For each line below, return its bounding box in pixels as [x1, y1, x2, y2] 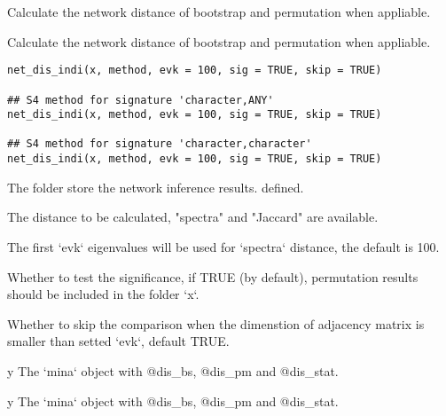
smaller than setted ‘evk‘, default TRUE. [7, 332, 230, 350]
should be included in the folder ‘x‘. [7, 285, 200, 303]
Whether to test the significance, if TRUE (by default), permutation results [7, 267, 419, 286]
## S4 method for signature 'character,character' [7, 137, 312, 151]
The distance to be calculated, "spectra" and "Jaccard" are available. [7, 208, 379, 226]
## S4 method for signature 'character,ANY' [7, 93, 274, 106]
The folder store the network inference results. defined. [7, 177, 304, 196]
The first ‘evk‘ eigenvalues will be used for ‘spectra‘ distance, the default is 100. [7, 237, 440, 255]
